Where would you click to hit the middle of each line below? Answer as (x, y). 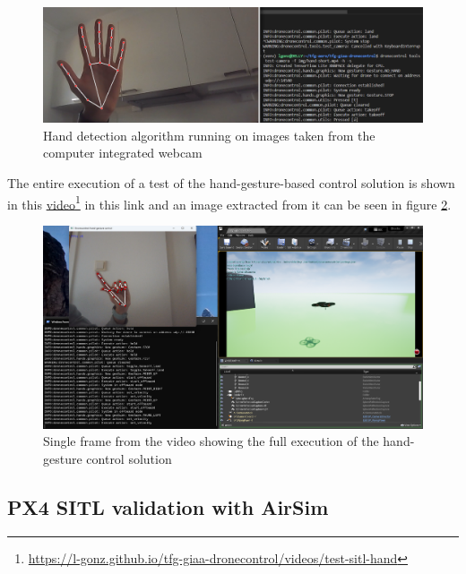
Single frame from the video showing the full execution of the (211, 441)
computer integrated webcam (123, 153)
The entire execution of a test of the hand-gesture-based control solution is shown (231, 182)
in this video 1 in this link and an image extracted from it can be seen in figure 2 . (229, 202)
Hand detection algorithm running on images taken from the (209, 135)
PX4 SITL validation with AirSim (168, 506)
